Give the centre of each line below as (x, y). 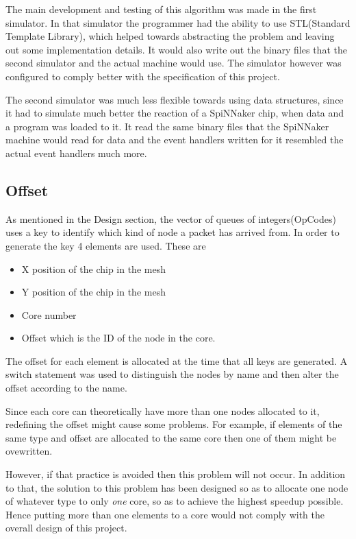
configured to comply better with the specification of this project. (143, 76)
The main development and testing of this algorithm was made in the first (161, 9)
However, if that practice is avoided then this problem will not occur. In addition (176, 474)
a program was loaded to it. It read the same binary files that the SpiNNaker (167, 126)
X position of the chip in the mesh (93, 268)
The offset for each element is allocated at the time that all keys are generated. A (177, 360)
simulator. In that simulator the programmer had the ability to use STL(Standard (178, 22)
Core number (49, 314)
